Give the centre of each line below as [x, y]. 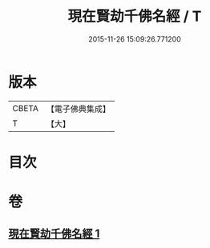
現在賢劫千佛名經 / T [135, 16]
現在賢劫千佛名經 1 [54, 234]
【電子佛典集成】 [78, 109]
